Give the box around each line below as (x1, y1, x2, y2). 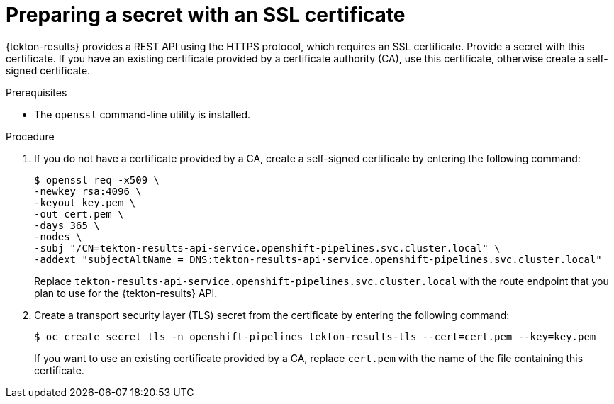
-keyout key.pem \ (34, 196, 136, 208)
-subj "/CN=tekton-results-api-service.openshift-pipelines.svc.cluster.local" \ (34, 242, 501, 254)
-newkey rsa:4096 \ (34, 185, 142, 197)
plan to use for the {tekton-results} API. (34, 286, 218, 299)
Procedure (6, 130, 55, 142)
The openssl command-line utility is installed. (34, 108, 251, 120)
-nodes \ (34, 230, 82, 242)
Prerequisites (6, 86, 67, 99)
